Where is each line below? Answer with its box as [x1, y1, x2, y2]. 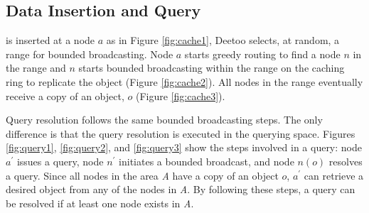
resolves [328, 153, 363, 168]
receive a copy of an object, [6, 88, 124, 103]
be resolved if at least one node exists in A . [6, 195, 194, 210]
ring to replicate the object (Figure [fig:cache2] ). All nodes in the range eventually [6, 74, 363, 89]
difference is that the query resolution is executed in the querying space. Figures [6, 126, 355, 141]
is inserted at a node [6, 33, 95, 48]
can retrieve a [304, 168, 364, 182]
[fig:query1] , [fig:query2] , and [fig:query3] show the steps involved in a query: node [6, 140, 362, 155]
